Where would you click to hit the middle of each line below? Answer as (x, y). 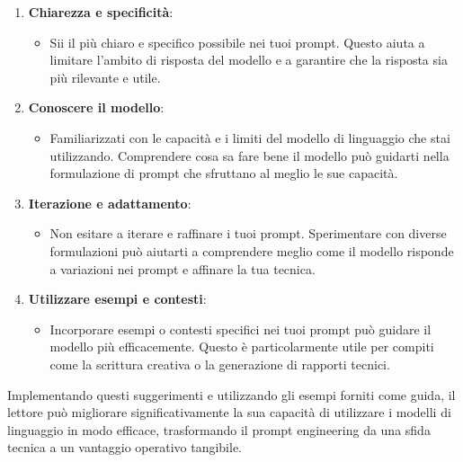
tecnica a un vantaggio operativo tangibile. (125, 447)
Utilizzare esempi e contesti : (117, 299)
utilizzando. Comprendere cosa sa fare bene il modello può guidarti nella (249, 155)
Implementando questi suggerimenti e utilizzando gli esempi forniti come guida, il (231, 394)
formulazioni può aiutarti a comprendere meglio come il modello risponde (252, 250)
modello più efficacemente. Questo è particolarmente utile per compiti (242, 346)
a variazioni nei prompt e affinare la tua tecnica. (183, 268)
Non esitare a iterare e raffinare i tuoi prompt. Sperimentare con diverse (248, 233)
